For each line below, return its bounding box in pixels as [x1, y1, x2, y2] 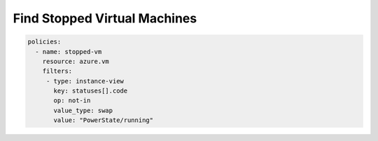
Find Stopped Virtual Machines [13, 11, 197, 26]
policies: [27, 38, 62, 46]
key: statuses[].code [53, 87, 128, 95]
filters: [42, 67, 73, 75]
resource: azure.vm [42, 57, 110, 65]
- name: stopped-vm [35, 48, 102, 55]
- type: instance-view [45, 77, 124, 85]
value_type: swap [53, 106, 113, 114]
